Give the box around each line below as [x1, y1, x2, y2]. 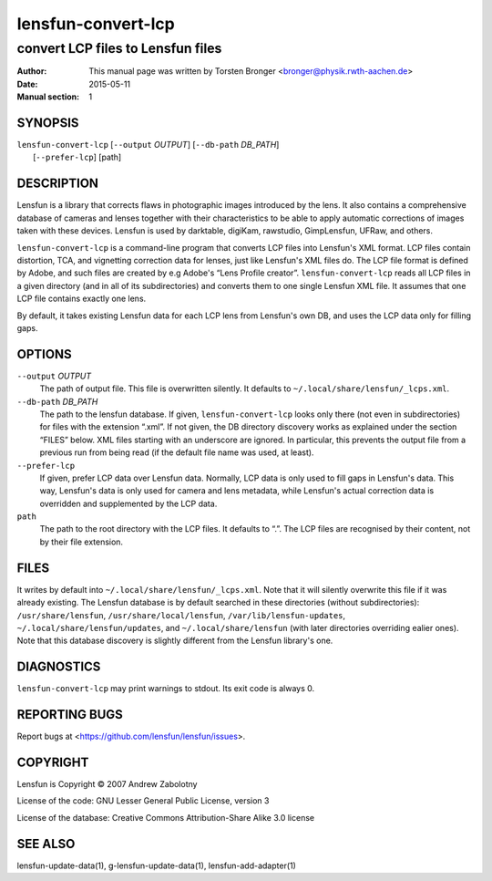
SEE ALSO [16, 835, 76, 852]
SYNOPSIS [16, 115, 79, 130]
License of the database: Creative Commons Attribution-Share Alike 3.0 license [16, 812, 314, 823]
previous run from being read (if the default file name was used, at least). [39, 447, 314, 458]
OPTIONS [16, 347, 72, 362]
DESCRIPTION [16, 176, 99, 192]
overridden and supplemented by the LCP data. [39, 498, 218, 509]
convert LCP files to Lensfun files [16, 40, 222, 57]
